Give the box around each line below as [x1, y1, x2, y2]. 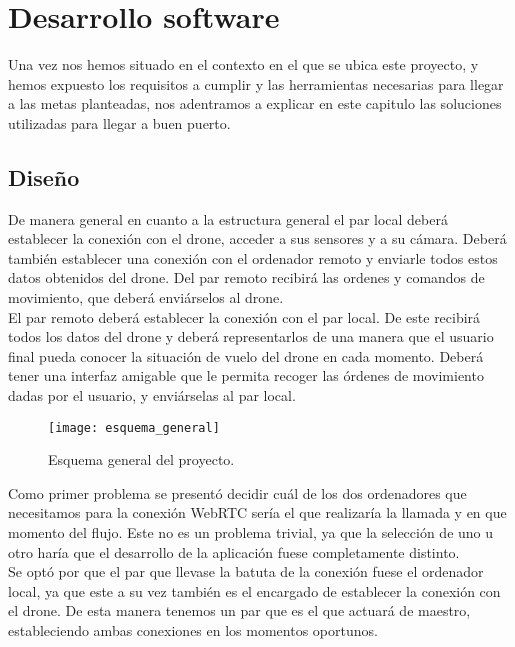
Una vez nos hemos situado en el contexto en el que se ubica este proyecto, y [8, 54, 479, 75]
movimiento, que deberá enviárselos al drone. [8, 287, 284, 308]
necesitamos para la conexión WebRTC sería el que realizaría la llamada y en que [8, 502, 507, 523]
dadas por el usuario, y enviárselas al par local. [8, 385, 296, 406]
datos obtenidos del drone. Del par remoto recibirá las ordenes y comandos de [8, 267, 485, 288]
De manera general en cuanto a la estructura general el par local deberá [8, 208, 448, 229]
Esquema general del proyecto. [48, 449, 235, 470]
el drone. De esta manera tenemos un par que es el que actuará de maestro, [8, 600, 471, 621]
